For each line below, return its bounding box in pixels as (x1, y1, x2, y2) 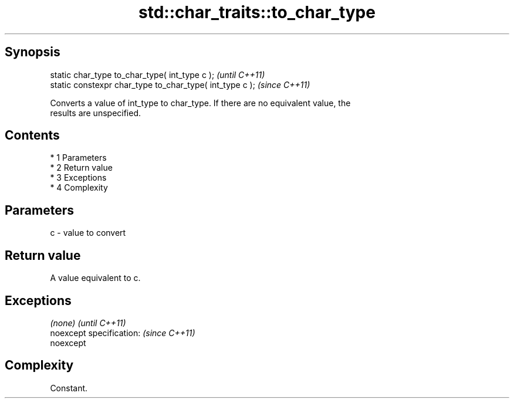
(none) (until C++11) (50, 317, 126, 328)
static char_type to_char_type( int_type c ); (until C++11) (50, 69, 265, 80)
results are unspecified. (50, 107, 141, 118)
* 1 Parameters (50, 153, 107, 163)
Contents (5, 128, 60, 143)
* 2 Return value (50, 162, 113, 173)
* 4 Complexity (50, 182, 108, 193)
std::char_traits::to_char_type (138, 2, 376, 22)
